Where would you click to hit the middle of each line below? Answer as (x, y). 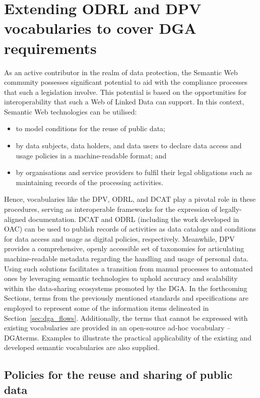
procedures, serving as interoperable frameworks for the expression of (111, 209)
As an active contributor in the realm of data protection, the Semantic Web (121, 72)
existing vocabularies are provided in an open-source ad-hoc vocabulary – (117, 328)
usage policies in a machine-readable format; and (91, 155)
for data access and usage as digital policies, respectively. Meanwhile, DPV (119, 238)
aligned (15, 219)
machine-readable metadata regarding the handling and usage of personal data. (126, 258)
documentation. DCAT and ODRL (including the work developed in (134, 219)
